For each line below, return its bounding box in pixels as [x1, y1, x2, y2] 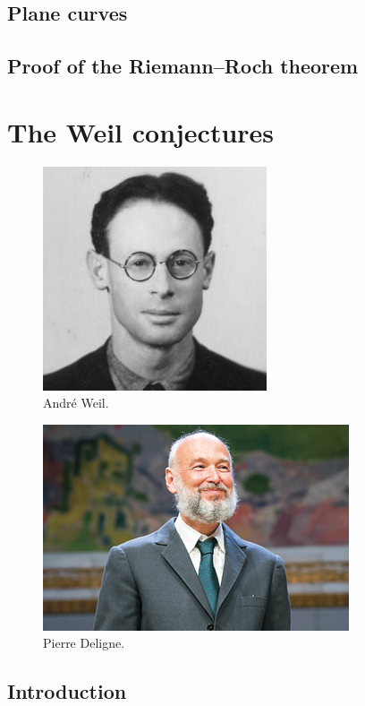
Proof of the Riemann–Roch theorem [7, 52, 359, 80]
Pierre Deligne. [43, 633, 125, 652]
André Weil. [43, 393, 109, 412]
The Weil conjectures [7, 113, 275, 150]
